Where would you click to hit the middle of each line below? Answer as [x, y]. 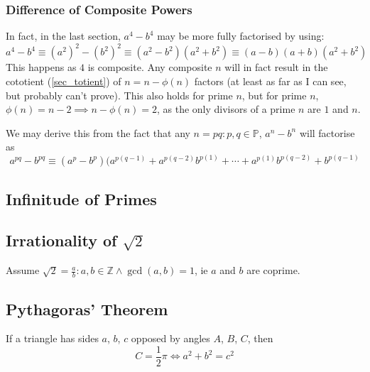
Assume [23, 270]
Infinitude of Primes [81, 198]
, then [260, 338]
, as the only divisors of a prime [226, 109]
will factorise [327, 132]
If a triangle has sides [52, 338]
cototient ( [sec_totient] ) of [64, 81]
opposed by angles [170, 338]
